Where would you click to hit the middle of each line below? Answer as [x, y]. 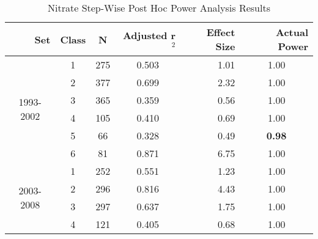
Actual [292, 32]
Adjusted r [149, 35]
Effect [221, 32]
